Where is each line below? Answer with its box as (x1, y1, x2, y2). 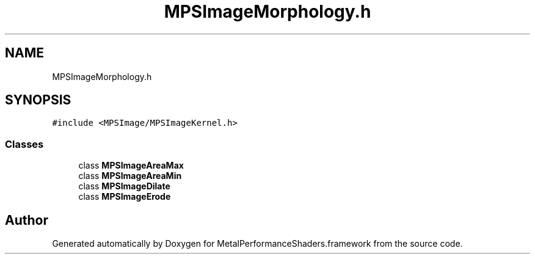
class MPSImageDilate (78, 181, 170, 192)
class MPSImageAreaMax (78, 160, 184, 171)
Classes (5, 137, 44, 150)
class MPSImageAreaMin (78, 170, 182, 181)
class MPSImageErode (78, 191, 171, 202)
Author (5, 212, 48, 228)
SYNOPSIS (5, 92, 71, 108)
